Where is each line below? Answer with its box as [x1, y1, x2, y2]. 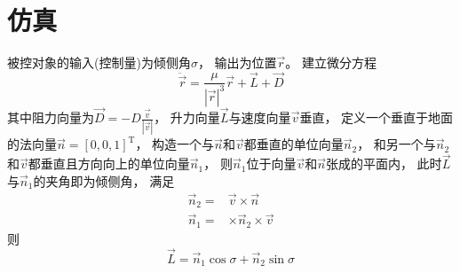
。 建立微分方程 [285, 53, 377, 72]
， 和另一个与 [357, 135, 436, 153]
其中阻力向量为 [7, 108, 94, 127]
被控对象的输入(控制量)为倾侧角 [7, 53, 191, 72]
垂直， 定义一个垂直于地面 [299, 108, 454, 127]
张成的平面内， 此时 [325, 154, 442, 173]
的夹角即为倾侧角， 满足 [33, 171, 175, 190]
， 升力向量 [154, 108, 220, 127]
